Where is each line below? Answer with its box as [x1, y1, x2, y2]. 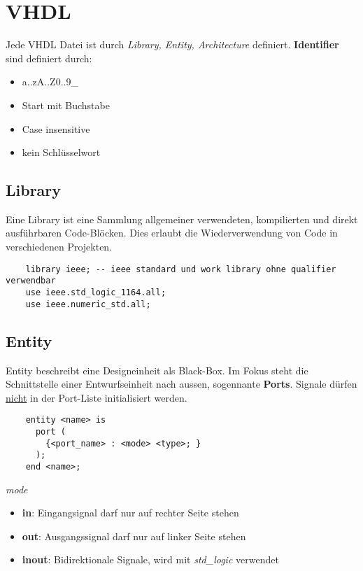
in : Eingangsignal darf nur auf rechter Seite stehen [22, 505, 239, 520]
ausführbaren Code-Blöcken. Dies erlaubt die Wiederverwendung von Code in [6, 225, 338, 240]
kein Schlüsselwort [22, 145, 101, 160]
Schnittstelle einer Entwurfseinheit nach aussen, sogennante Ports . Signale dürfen [6, 376, 357, 391]
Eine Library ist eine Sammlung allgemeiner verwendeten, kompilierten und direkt [6, 211, 358, 226]
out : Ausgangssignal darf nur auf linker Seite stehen [22, 528, 246, 543]
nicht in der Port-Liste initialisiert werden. [6, 390, 187, 404]
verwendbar [6, 276, 56, 286]
